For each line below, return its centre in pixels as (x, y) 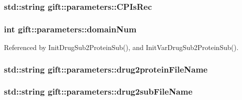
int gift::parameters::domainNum (70, 29)
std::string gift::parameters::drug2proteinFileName (106, 69)
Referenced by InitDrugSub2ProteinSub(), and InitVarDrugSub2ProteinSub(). (121, 47)
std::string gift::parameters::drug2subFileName (98, 91)
